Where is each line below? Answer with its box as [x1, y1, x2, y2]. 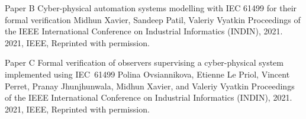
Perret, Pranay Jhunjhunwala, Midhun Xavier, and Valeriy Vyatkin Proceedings [5, 79, 295, 92]
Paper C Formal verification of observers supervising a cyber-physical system [5, 56, 284, 69]
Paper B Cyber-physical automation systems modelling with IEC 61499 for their [5, 2, 297, 14]
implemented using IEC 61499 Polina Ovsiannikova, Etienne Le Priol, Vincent [5, 67, 290, 80]
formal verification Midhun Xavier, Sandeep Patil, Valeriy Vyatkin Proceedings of [5, 13, 301, 25]
